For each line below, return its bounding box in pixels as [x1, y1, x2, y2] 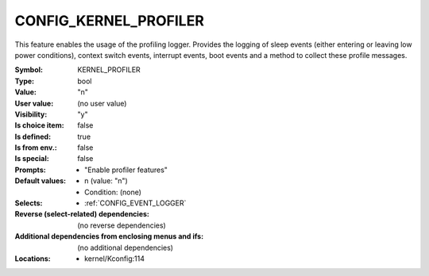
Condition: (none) [84, 187, 142, 197]
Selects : [14, 198, 43, 208]
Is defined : [14, 132, 52, 141]
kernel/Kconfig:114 [84, 254, 145, 263]
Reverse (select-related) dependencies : [14, 209, 150, 219]
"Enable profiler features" [84, 165, 168, 174]
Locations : [14, 254, 51, 263]
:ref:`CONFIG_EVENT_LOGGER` [84, 198, 187, 208]
